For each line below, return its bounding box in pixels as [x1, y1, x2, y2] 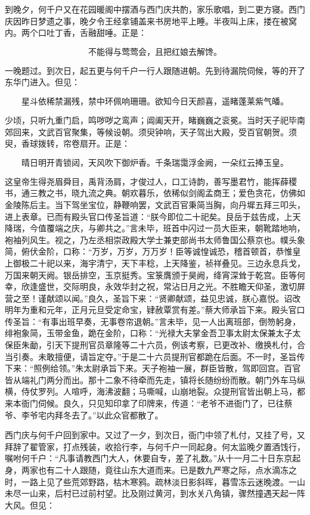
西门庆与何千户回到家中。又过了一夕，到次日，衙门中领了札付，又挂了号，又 [5, 429, 305, 441]
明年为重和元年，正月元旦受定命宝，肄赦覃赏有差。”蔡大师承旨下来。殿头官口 [5, 303, 305, 316]
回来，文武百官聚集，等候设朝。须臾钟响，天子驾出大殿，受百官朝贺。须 [13, 125, 297, 138]
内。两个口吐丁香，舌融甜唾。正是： [5, 26, 147, 39]
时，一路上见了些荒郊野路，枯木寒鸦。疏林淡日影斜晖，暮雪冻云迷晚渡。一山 [5, 475, 305, 488]
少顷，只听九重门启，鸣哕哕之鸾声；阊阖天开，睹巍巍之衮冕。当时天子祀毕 [5, 113, 297, 126]
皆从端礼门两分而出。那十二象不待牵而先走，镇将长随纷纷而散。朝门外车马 [5, 373, 297, 386]
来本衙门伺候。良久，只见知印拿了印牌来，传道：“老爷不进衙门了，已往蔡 [5, 397, 293, 409]
